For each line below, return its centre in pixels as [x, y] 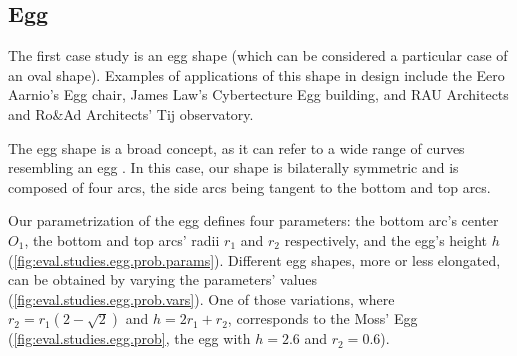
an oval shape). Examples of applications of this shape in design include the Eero [256, 74]
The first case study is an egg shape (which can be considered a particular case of [258, 55]
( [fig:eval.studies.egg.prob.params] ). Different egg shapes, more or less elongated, [254, 259]
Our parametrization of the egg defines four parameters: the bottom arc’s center [253, 220]
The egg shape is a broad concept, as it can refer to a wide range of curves [236, 147]
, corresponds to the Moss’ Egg [322, 318]
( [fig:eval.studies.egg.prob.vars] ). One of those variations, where [201, 298]
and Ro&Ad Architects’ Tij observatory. [131, 113]
